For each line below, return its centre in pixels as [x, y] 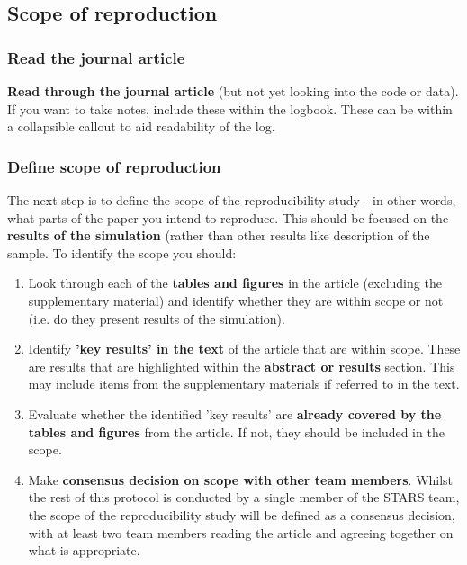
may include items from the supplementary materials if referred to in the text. [244, 384]
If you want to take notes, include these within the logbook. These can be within [230, 108]
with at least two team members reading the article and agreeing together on [241, 532]
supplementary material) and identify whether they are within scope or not [236, 300]
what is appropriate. [84, 550]
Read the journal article [96, 57]
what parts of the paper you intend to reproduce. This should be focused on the [228, 217]
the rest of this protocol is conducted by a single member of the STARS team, [244, 497]
